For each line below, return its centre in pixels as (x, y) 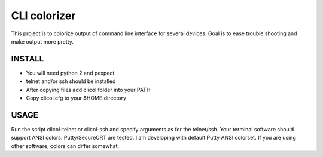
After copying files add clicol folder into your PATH (88, 90)
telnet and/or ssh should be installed (71, 81)
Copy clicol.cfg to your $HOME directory (76, 98)
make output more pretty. (42, 41)
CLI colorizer (43, 16)
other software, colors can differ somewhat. (65, 146)
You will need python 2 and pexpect (70, 73)
